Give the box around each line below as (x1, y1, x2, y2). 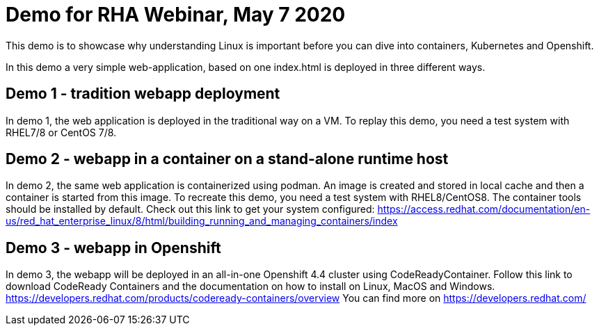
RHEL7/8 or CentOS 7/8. (6, 126, 117, 138)
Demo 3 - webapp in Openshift (6, 239, 221, 257)
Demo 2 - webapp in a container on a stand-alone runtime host (6, 150, 449, 168)
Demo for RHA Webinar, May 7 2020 (6, 3, 346, 26)
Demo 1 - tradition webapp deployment (6, 85, 280, 103)
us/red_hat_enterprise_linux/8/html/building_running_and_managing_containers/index (6, 215, 398, 227)
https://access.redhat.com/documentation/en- (377, 203, 591, 216)
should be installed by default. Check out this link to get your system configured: (6, 203, 375, 216)
